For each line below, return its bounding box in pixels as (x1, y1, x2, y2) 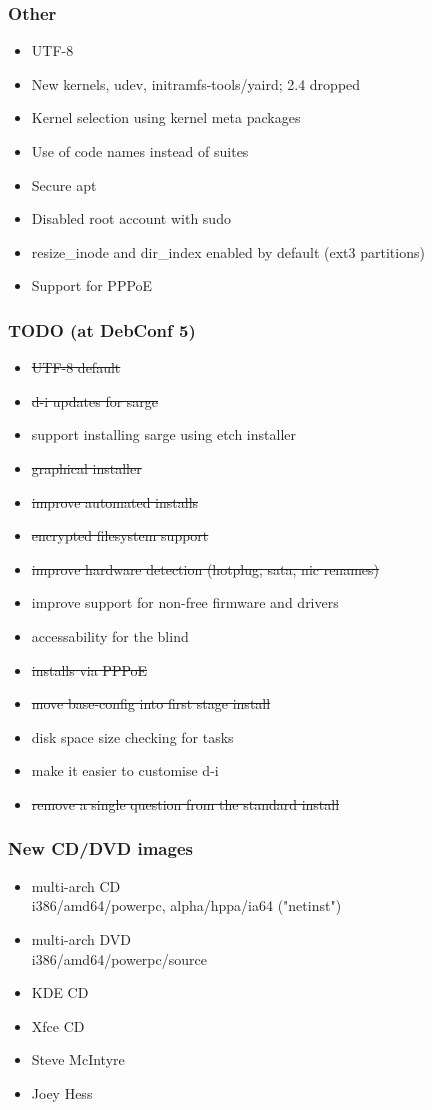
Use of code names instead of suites (31, 141, 249, 161)
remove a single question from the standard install (31, 793, 340, 814)
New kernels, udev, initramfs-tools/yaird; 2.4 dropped (31, 73, 361, 94)
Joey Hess (31, 1082, 93, 1103)
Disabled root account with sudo (31, 208, 231, 229)
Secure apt (31, 174, 97, 195)
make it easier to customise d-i (31, 760, 219, 781)
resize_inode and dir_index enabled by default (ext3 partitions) (31, 241, 425, 262)
